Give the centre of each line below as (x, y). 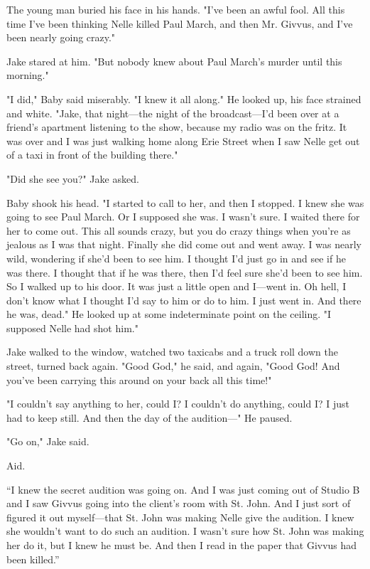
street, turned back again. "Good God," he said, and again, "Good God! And (173, 366)
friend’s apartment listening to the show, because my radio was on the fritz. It (177, 127)
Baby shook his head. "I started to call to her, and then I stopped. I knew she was (185, 202)
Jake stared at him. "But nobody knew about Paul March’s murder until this (174, 61)
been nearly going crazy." (61, 37)
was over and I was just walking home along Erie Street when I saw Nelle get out (183, 140)
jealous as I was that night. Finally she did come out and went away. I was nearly (184, 244)
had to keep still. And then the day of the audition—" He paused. (149, 417)
